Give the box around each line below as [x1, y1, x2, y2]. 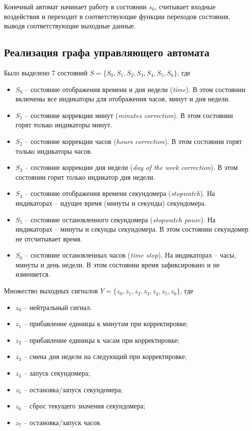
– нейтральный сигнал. [23, 302, 92, 312]
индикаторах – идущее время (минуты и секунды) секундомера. [15, 197, 206, 208]
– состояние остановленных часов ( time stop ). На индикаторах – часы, [24, 250, 236, 260]
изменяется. [15, 269, 50, 279]
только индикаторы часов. [15, 145, 92, 156]
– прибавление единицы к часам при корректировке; [23, 335, 180, 345]
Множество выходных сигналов [4, 286, 98, 296]
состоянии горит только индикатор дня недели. [15, 171, 155, 182]
